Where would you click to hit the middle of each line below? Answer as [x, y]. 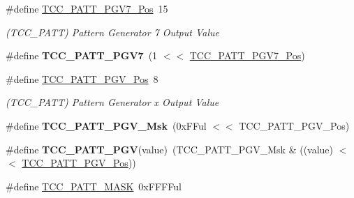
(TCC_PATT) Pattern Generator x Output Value [112, 102]
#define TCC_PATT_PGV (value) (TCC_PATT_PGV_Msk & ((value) [170, 149]
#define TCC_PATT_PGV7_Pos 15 [87, 8]
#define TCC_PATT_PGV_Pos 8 [82, 78]
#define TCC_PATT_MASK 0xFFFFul [94, 186]
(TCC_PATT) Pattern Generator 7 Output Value [112, 32]
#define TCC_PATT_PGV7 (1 [82, 55]
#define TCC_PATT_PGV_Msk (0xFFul [106, 125]
